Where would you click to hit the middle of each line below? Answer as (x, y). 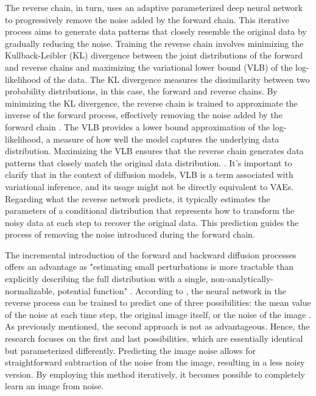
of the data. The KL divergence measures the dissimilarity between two (177, 79)
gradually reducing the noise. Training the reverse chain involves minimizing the (154, 43)
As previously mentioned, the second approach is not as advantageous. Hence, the (157, 326)
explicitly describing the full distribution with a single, (107, 279)
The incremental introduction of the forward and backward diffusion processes (151, 254)
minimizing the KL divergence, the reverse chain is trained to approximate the (151, 103)
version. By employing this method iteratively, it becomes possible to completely (155, 374)
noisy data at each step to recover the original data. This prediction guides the (152, 222)
